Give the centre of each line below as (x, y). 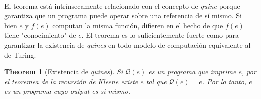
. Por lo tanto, (224, 81)
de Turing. (20, 54)
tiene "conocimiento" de (40, 35)
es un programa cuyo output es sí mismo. (67, 91)
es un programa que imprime (192, 71)
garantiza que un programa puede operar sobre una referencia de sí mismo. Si (123, 16)
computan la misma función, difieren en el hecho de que (138, 25)
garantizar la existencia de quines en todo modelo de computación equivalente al (127, 45)
